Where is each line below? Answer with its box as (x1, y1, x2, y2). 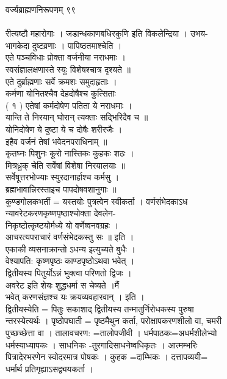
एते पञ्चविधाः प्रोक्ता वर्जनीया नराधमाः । (5, 51, 126, 64)
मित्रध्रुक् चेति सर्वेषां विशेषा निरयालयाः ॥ (5, 158, 125, 171)
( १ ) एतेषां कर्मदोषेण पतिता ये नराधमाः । (5, 98, 132, 111)
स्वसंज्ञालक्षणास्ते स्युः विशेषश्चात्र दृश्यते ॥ (5, 62, 131, 75)
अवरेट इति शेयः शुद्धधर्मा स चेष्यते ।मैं (5, 278, 120, 291)
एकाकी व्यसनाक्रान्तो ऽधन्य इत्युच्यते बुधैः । (5, 242, 135, 255)
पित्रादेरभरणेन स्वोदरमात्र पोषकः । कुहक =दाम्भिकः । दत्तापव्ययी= (5, 350, 208, 363)
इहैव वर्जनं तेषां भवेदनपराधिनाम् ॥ (5, 134, 107, 147)
